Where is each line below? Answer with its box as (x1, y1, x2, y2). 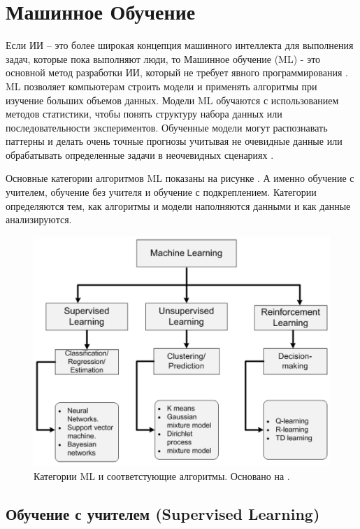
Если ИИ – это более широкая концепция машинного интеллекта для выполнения (6, 38, 354, 52)
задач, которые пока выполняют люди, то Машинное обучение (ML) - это (6, 51, 321, 66)
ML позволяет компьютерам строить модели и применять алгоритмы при (6, 78, 317, 93)
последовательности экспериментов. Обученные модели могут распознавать (6, 120, 328, 134)
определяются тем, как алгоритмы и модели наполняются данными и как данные (6, 198, 351, 213)
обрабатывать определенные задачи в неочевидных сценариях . (6, 147, 274, 162)
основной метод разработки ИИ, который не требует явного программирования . (6, 65, 349, 80)
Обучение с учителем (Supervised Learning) (6, 503, 320, 525)
